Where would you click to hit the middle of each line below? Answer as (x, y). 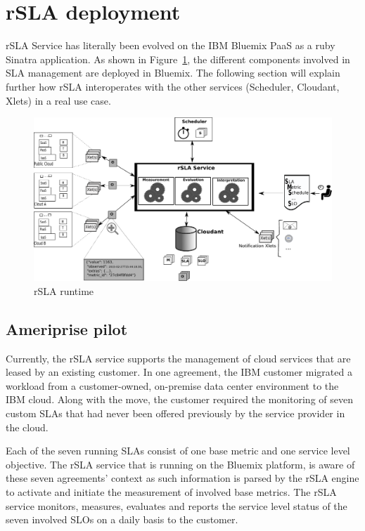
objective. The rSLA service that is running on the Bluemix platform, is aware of (180, 464)
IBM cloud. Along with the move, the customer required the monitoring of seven (179, 399)
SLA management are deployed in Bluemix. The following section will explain (173, 73)
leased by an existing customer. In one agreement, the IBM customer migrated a (179, 372)
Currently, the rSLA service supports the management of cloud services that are (178, 358)
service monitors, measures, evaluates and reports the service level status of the (177, 505)
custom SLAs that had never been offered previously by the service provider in (175, 413)
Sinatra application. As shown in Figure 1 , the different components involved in (178, 59)
